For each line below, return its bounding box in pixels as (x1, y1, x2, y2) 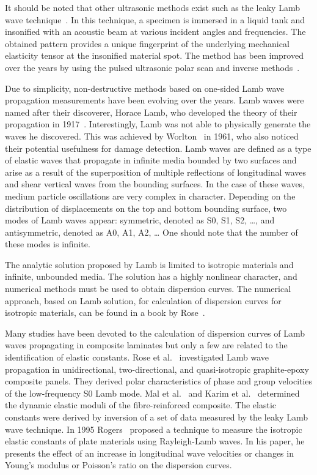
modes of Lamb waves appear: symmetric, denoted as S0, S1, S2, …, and (5, 214, 275, 226)
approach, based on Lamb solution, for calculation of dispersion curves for (5, 294, 282, 307)
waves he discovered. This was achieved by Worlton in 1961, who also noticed (5, 129, 299, 142)
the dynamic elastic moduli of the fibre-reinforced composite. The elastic (5, 398, 277, 411)
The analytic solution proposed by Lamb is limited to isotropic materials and (5, 258, 294, 271)
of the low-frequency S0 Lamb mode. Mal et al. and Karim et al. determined (5, 386, 300, 399)
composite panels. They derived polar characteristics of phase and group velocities (5, 375, 313, 387)
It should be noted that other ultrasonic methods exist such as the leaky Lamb (5, 1, 300, 13)
